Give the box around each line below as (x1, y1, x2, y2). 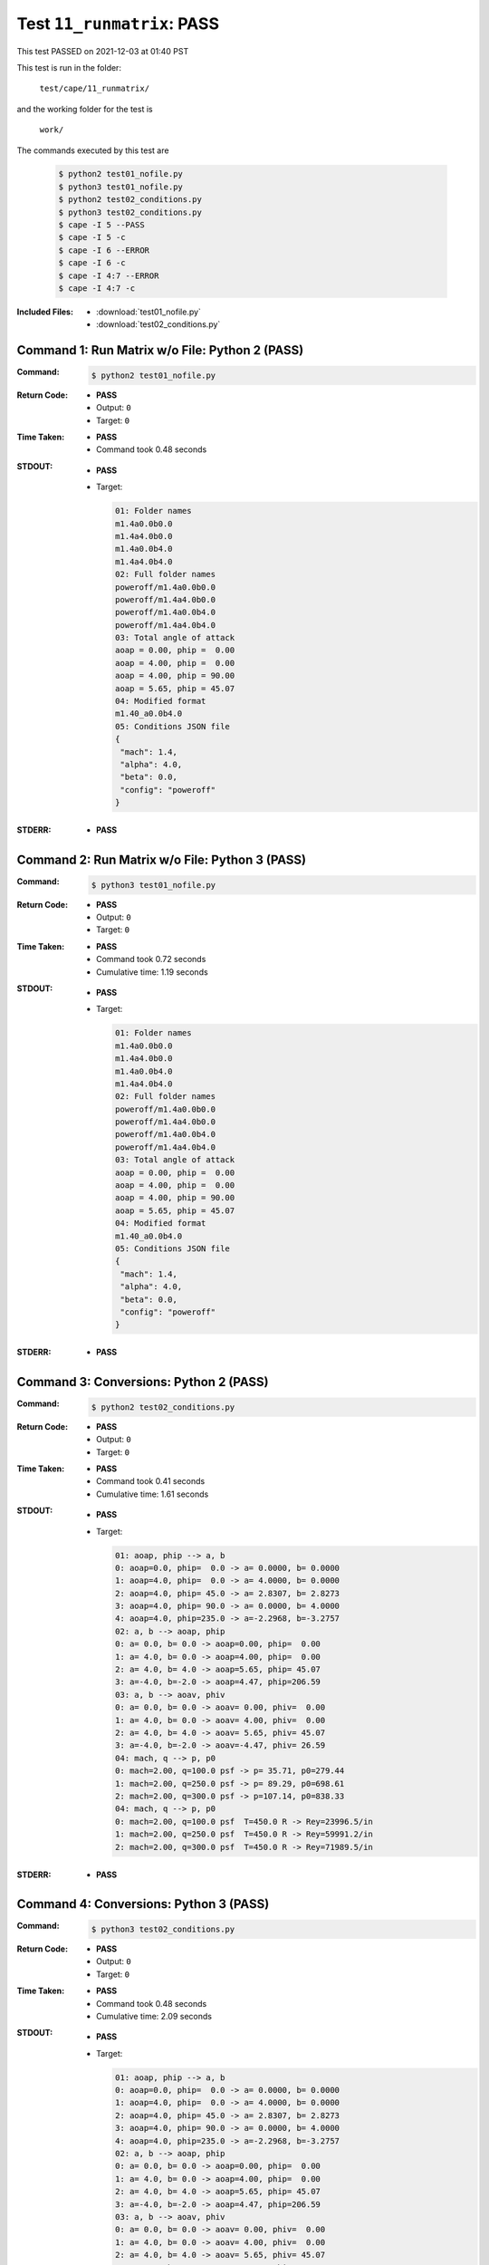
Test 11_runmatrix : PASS (16, 14, 219, 34)
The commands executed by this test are (16, 145, 169, 156)
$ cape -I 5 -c (58, 232, 126, 243)
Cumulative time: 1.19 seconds (96, 966, 208, 978)
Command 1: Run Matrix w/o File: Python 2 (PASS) (16, 342, 304, 358)
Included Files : (16, 306, 74, 317)
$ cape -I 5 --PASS (58, 220, 145, 230)
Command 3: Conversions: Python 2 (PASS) (16, 1374, 269, 1390)
